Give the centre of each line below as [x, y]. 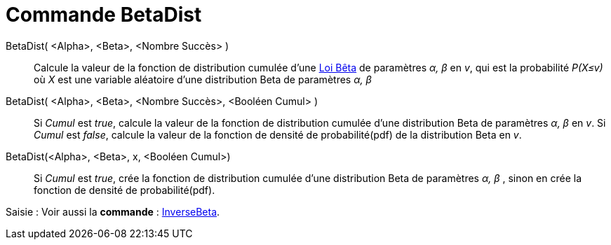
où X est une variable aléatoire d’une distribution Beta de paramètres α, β [203, 79]
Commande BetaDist [104, 15]
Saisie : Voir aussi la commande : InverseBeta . [113, 211]
